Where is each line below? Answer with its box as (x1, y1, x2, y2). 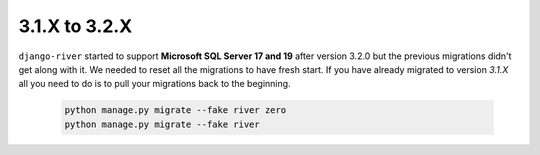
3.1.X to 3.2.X (18, 15, 133, 37)
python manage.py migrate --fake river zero (64, 105, 287, 116)
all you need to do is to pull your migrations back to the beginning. (18, 78, 291, 90)
